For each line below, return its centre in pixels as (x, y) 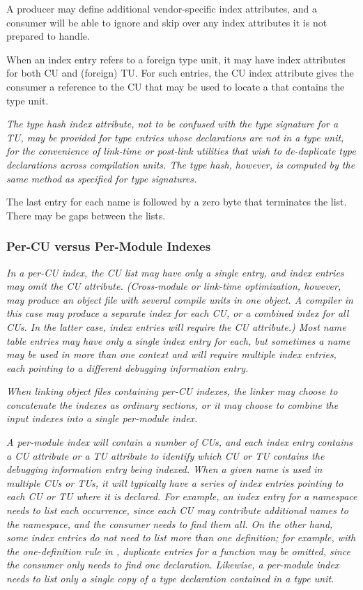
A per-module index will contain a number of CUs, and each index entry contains (180, 442)
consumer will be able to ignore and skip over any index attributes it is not (167, 22)
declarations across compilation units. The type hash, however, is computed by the (181, 164)
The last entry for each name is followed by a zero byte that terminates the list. (177, 202)
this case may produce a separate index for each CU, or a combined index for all (178, 313)
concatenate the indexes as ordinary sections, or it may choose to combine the (172, 404)
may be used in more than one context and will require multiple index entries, (171, 354)
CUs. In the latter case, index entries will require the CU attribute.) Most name (176, 326)
